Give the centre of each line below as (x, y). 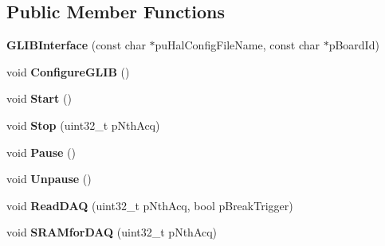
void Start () (39, 98)
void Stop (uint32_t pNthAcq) (83, 125)
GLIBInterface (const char (76, 45)
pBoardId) (354, 45)
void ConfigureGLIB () (68, 71)
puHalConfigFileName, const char (237, 45)
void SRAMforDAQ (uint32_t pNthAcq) (112, 232)
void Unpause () (49, 179)
